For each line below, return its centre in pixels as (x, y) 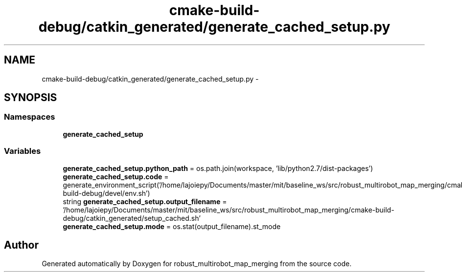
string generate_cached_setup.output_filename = (145, 201)
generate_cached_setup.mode (114, 226)
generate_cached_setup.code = (116, 176)
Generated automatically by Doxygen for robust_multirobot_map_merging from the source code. (197, 264)
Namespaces (30, 117)
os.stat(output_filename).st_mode (227, 226)
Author (21, 245)
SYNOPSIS (31, 98)
